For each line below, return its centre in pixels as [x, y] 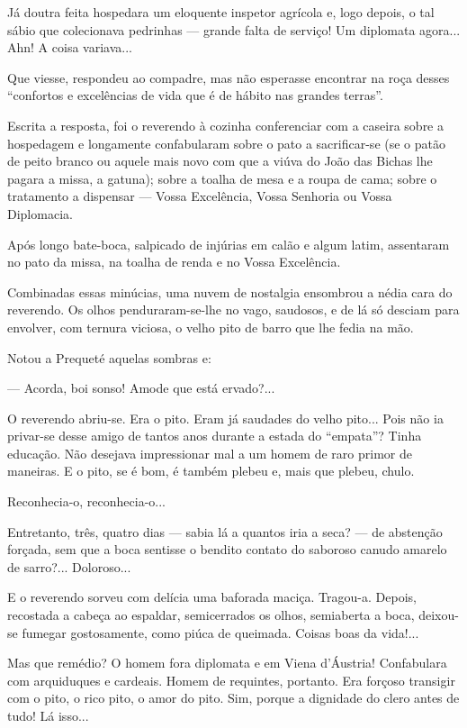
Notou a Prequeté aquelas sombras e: [109, 357]
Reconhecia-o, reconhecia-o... [86, 501]
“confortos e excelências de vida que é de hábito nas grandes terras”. [195, 95]
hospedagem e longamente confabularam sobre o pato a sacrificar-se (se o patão [226, 143]
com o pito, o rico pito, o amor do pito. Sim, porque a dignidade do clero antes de [233, 698]
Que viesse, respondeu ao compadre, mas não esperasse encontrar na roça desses [229, 77]
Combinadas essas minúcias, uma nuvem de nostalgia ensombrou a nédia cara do [230, 291]
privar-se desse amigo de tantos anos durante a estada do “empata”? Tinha [215, 436]
